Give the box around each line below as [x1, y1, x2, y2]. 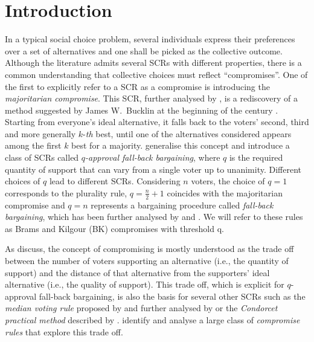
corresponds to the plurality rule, [5, 186, 127, 199]
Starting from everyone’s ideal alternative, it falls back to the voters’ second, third [5, 115, 309, 128]
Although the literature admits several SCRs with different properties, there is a [5, 56, 302, 69]
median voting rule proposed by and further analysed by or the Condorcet [5, 302, 278, 314]
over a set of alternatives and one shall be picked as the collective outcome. [5, 44, 283, 57]
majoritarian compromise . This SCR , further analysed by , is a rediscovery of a [5, 92, 298, 105]
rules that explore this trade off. [5, 325, 123, 338]
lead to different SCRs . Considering [49, 175, 181, 187]
